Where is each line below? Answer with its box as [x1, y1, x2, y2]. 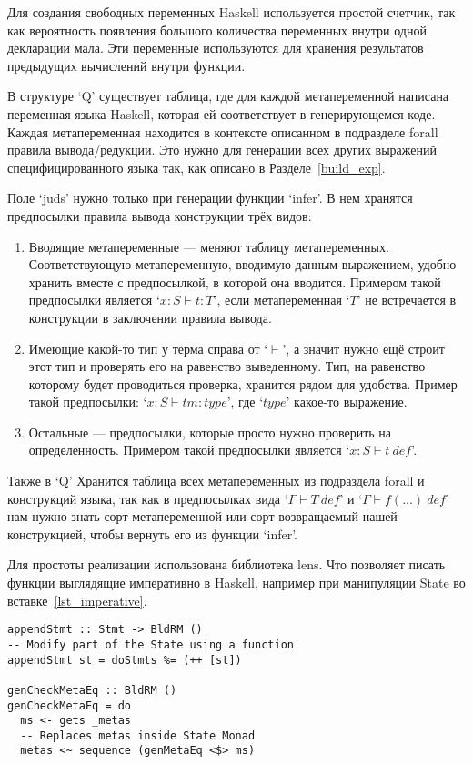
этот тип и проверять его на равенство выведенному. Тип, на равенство [28, 357, 426, 376]
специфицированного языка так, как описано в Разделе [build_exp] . [7, 157, 386, 176]
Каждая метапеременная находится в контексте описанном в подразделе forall [7, 122, 438, 141]
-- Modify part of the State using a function [7, 638, 294, 651]
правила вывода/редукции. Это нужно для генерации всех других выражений [7, 140, 437, 159]
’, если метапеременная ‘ [213, 290, 350, 309]
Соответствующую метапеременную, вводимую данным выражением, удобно [28, 255, 457, 274]
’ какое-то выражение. [286, 392, 408, 411]
